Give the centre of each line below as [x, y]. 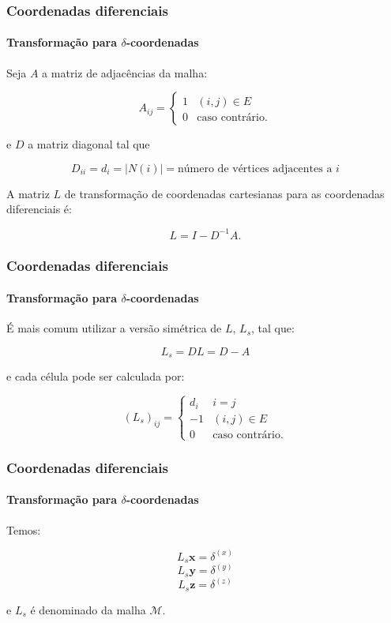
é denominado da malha [88, 609]
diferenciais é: [39, 209]
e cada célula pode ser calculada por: [96, 376]
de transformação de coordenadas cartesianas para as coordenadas [224, 193]
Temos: [24, 529]
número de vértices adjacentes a [255, 169]
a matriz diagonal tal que [89, 144]
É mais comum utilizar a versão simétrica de [114, 328]
